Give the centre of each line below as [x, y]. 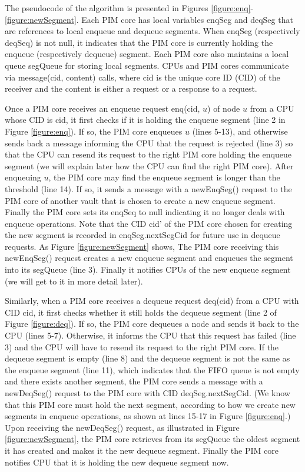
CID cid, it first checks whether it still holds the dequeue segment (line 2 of [141, 312]
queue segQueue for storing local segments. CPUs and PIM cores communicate [147, 65]
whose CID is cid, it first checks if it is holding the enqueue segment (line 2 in [145, 120]
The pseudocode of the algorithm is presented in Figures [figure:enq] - [129, 8]
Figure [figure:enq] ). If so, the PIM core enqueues [94, 131]
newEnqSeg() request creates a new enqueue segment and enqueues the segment [149, 258]
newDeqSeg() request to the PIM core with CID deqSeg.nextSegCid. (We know [147, 393]
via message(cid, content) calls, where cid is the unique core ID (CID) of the [142, 77]
